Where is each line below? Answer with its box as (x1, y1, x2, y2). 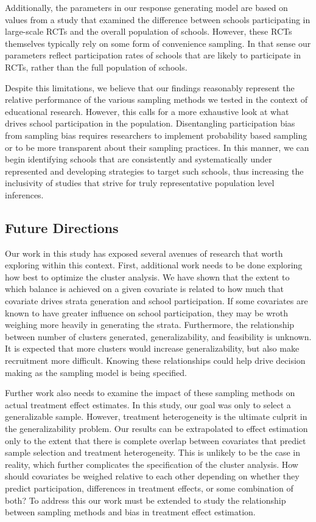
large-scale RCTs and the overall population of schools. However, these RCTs (5, 25, 292, 38)
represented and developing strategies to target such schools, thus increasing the (5, 164, 304, 177)
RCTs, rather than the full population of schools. (5, 60, 188, 73)
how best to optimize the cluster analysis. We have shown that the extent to (5, 270, 290, 283)
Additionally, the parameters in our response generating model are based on (5, 1, 288, 13)
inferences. (5, 188, 44, 201)
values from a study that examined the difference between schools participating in (5, 13, 311, 26)
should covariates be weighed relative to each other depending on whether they (5, 470, 300, 482)
